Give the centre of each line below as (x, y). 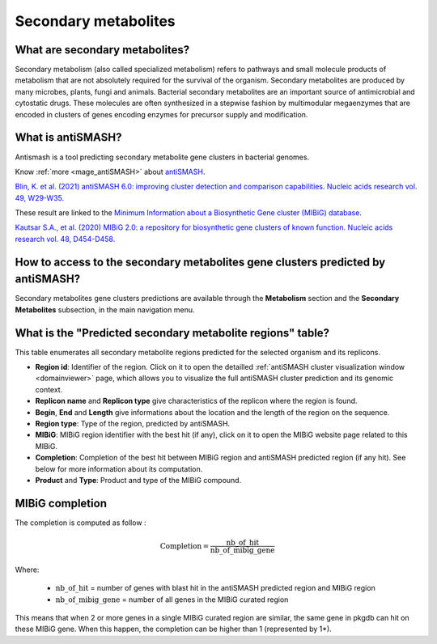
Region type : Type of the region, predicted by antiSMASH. (133, 424)
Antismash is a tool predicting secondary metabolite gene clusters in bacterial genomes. (162, 157)
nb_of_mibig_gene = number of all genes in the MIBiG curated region (172, 600)
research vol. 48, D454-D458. (65, 239)
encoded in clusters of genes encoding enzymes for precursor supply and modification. (161, 114)
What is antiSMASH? (68, 138)
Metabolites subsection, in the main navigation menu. (105, 309)
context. (49, 389)
